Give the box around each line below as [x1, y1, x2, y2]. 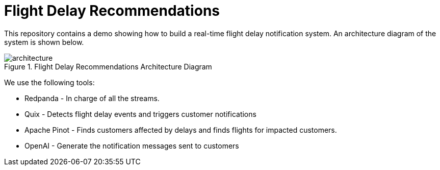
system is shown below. [4, 37, 84, 46]
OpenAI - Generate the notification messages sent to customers [24, 141, 239, 150]
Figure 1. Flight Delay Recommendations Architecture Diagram [4, 62, 212, 71]
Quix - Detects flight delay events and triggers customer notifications [24, 109, 256, 118]
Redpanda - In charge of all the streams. [24, 93, 160, 103]
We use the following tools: [4, 78, 95, 87]
